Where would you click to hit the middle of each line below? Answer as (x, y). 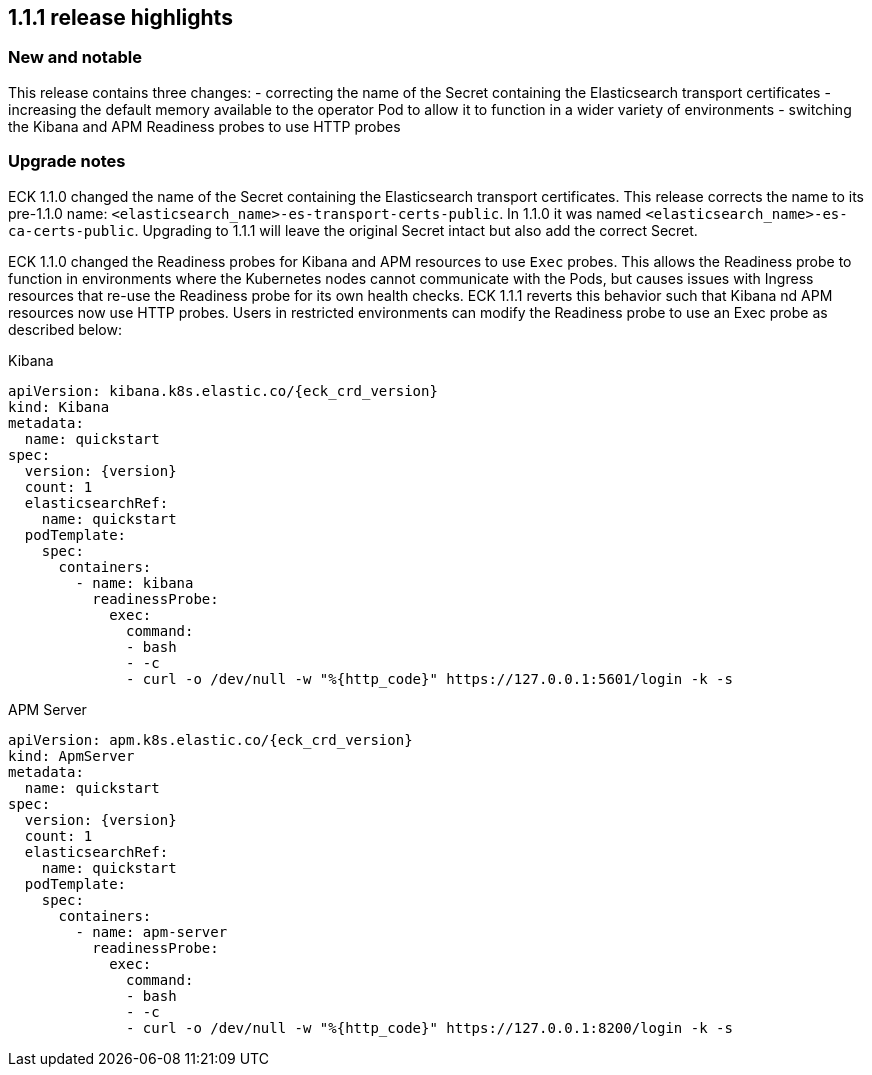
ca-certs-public (71, 230)
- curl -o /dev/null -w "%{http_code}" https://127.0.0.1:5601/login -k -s (429, 678)
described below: (65, 329)
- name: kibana (134, 582)
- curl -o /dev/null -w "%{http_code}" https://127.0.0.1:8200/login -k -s (429, 1027)
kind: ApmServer (71, 755)
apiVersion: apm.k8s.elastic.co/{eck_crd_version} (210, 739)
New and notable (75, 57)
